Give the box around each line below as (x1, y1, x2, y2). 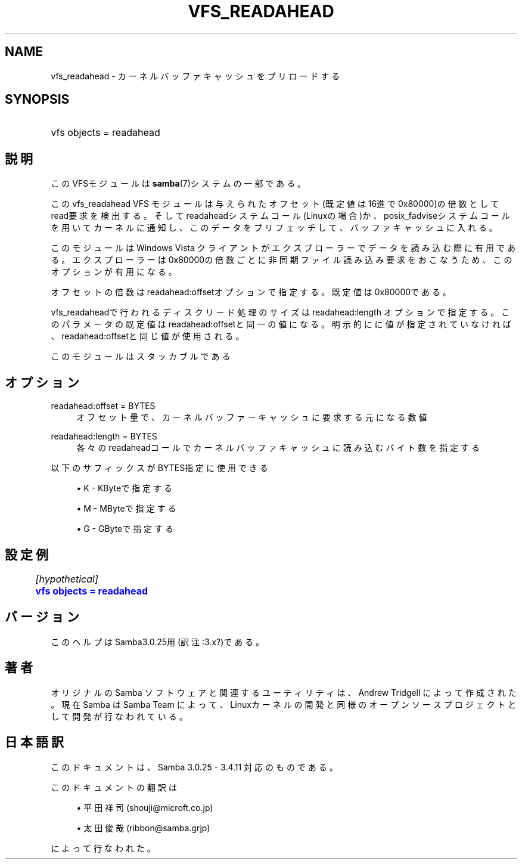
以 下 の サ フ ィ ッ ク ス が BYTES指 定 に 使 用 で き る (51, 463, 268, 473)
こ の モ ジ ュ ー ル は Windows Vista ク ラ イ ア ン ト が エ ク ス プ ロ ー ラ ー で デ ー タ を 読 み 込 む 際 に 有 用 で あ (51, 243, 515, 253)
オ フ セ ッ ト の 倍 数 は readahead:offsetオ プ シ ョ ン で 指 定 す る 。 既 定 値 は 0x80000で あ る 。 (51, 287, 451, 298)
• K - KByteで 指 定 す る (76, 483, 172, 494)
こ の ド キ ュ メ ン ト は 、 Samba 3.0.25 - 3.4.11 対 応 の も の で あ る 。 (51, 761, 338, 772)
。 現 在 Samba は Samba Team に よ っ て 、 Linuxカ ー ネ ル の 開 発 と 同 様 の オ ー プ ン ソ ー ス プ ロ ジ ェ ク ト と (51, 699, 517, 710)
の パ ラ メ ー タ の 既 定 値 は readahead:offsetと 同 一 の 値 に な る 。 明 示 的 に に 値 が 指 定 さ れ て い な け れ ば (51, 319, 511, 330)
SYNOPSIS (5, 92, 70, 107)
